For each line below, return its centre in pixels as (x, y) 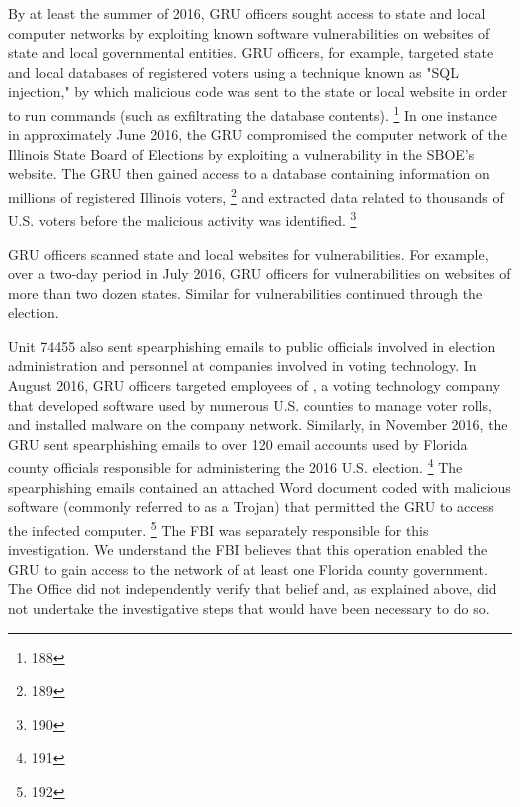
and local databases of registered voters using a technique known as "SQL (233, 71)
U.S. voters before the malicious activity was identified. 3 (182, 218)
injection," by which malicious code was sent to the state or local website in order (258, 91)
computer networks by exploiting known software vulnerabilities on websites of (249, 32)
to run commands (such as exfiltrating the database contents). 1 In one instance (252, 113)
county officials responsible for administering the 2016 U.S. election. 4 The (235, 466)
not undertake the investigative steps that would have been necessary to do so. (249, 607)
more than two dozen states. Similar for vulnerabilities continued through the (245, 292)
